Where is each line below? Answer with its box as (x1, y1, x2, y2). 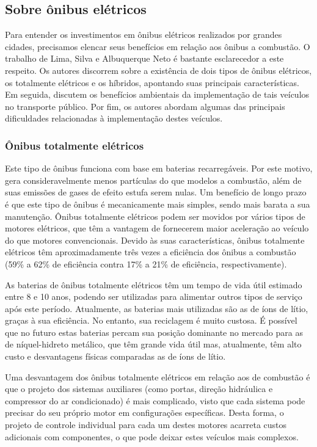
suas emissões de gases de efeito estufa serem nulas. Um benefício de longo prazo (5, 186, 307, 198)
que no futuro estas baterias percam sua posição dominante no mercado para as (5, 325, 303, 338)
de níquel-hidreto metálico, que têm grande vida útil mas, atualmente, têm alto (5, 338, 302, 351)
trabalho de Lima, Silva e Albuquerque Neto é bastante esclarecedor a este (5, 52, 284, 65)
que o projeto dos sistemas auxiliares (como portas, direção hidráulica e (5, 382, 273, 395)
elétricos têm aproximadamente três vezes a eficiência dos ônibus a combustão (5, 245, 296, 258)
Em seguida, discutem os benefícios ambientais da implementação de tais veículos (5, 88, 310, 101)
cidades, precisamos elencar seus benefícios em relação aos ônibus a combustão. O (5, 40, 310, 53)
